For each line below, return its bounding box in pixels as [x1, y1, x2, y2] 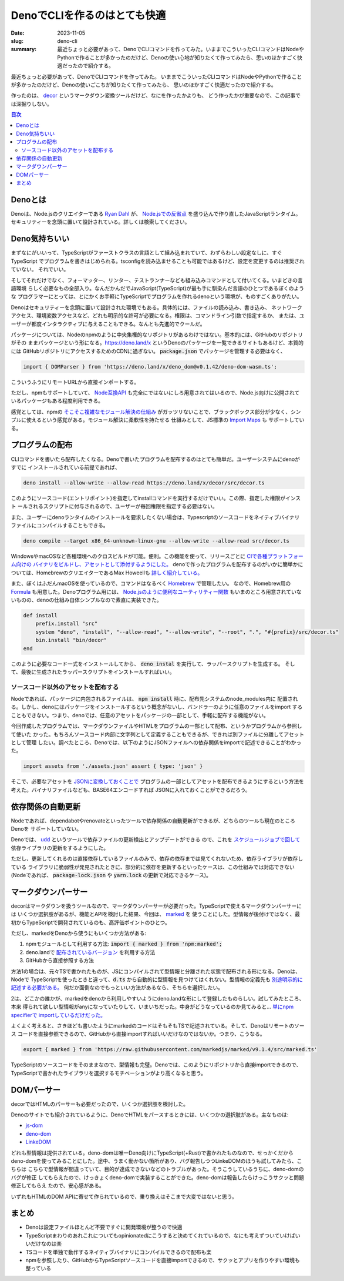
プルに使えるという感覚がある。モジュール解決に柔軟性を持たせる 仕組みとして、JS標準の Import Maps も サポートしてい [11, 416, 305, 423]
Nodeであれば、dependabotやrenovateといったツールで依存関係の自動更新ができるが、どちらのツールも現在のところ [11, 817, 296, 824]
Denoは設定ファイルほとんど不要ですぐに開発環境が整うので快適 [25, 1223, 183, 1231]
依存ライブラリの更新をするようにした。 [11, 844, 109, 851]
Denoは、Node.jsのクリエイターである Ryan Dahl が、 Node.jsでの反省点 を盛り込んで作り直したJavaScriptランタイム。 [11, 210, 301, 218]
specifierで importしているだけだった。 [11, 1011, 106, 1018]
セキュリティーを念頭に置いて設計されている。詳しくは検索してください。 [11, 218, 190, 226]
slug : [11, 37, 23, 44]
